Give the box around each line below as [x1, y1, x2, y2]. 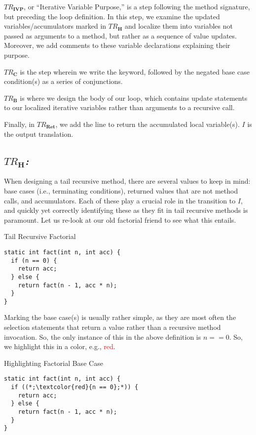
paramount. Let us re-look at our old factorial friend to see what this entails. [4, 214, 236, 225]
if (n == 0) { [11, 257, 57, 264]
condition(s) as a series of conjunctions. [4, 76, 123, 86]
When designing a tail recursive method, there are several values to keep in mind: [4, 176, 251, 186]
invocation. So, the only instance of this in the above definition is [4, 331, 201, 342]
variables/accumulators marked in [4, 21, 107, 31]
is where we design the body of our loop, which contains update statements [20, 92, 248, 103]
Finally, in [4, 119, 35, 129]
